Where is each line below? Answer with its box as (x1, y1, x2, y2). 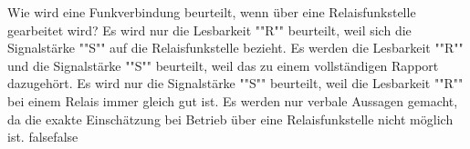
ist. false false (7, 127, 78, 146)
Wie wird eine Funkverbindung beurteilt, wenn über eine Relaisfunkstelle (7, 3, 416, 21)
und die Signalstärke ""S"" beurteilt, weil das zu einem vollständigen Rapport (7, 55, 439, 74)
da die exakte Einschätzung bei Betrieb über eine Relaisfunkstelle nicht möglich (7, 109, 454, 128)
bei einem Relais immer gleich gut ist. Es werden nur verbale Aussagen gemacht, (7, 91, 458, 110)
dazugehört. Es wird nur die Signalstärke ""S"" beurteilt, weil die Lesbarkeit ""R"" (7, 74, 464, 93)
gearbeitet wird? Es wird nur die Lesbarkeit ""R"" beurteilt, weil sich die (7, 20, 412, 39)
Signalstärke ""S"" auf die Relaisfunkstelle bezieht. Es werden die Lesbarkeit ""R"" (7, 38, 464, 57)
